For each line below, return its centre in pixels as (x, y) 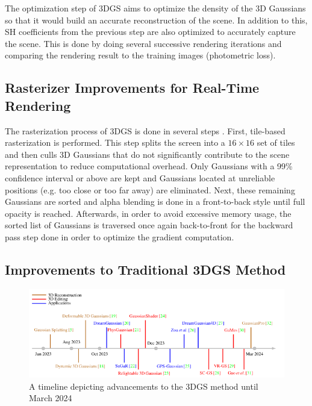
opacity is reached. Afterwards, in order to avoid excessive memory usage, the (148, 213)
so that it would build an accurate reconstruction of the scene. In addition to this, (156, 20)
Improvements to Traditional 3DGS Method (145, 269)
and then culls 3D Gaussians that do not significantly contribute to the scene (147, 154)
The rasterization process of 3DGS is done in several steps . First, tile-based (145, 130)
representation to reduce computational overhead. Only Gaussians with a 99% (149, 166)
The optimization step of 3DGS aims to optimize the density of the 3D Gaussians (155, 8)
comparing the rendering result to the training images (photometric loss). (140, 55)
